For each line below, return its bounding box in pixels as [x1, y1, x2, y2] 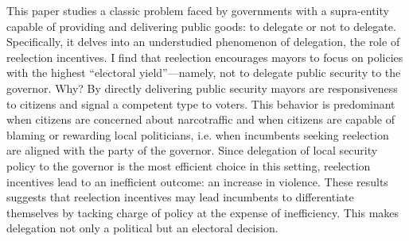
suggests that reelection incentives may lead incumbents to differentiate [6, 189, 354, 205]
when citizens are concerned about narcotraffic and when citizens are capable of [6, 111, 395, 128]
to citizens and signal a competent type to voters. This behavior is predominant [6, 95, 395, 112]
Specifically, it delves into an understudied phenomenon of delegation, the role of [6, 33, 400, 50]
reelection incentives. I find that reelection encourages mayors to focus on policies [6, 48, 403, 65]
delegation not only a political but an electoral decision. [6, 220, 279, 236]
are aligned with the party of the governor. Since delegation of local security [6, 142, 378, 159]
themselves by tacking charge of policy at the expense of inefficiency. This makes [6, 204, 399, 220]
